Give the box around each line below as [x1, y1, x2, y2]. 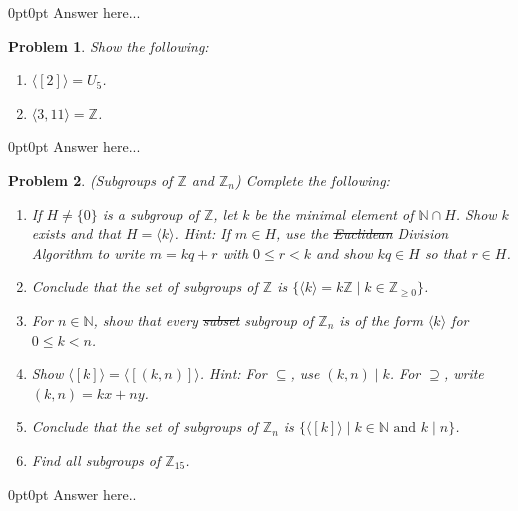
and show [316, 242, 373, 263]
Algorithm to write [31, 242, 145, 263]
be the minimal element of [254, 203, 414, 224]
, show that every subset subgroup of [93, 309, 314, 330]
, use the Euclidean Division [276, 223, 449, 244]
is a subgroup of [102, 203, 199, 224]
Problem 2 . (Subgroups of [8, 169, 173, 190]
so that [424, 242, 467, 263]
